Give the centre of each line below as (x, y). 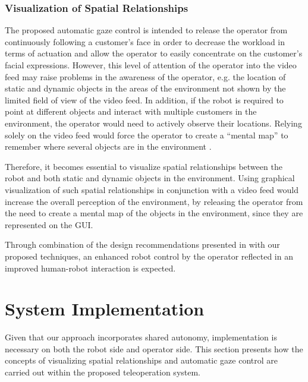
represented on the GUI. (49, 224)
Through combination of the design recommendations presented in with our (142, 244)
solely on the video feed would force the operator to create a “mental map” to (147, 135)
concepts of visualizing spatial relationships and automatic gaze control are (142, 360)
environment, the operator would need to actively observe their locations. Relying (153, 123)
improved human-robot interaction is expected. (90, 268)
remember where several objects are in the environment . (108, 146)
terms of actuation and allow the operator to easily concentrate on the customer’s (154, 53)
